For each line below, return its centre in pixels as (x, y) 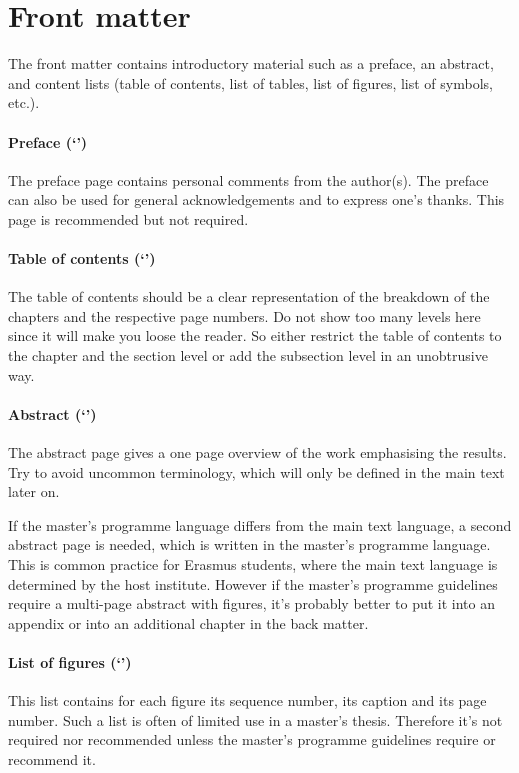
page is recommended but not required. (128, 218)
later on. (34, 491)
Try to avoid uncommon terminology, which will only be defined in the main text (256, 471)
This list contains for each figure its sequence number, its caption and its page (247, 700)
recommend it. (52, 758)
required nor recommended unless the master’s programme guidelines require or (252, 739)
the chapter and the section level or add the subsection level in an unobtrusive (248, 355)
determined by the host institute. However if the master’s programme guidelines (253, 583)
